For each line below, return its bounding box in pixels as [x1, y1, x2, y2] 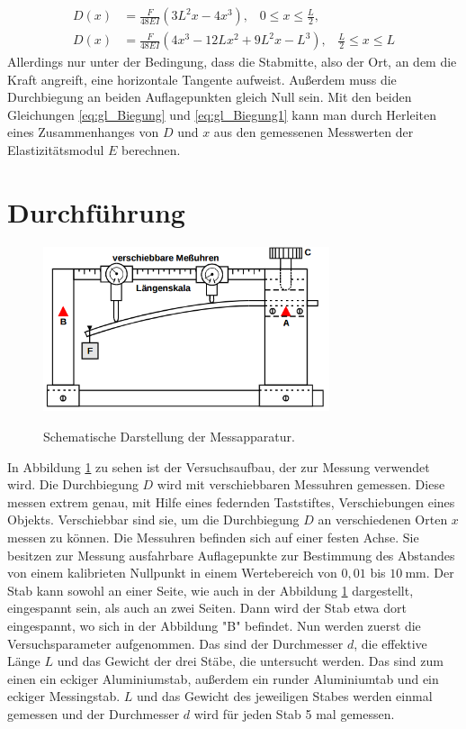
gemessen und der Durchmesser [7, 704, 180, 723]
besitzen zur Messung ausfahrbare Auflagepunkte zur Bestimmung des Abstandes [7, 545, 455, 564]
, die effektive [354, 633, 427, 652]
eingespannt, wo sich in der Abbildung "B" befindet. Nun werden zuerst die [7, 615, 421, 634]
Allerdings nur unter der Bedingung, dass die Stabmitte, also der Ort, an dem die [7, 52, 457, 71]
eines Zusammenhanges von [7, 123, 159, 141]
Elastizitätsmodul [7, 141, 104, 159]
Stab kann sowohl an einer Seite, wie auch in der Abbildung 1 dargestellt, [7, 580, 414, 599]
